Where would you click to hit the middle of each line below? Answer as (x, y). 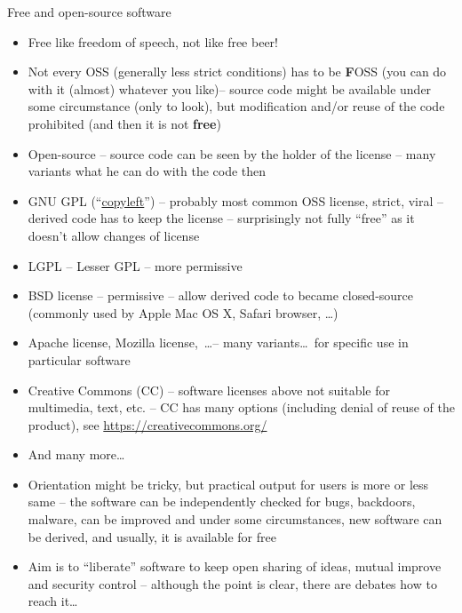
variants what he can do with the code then (147, 171)
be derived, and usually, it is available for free (152, 536)
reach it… (53, 601)
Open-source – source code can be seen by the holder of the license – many (232, 153)
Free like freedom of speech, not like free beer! (153, 41)
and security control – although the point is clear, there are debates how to (232, 583)
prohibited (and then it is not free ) (124, 123)
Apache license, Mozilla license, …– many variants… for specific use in (218, 342)
